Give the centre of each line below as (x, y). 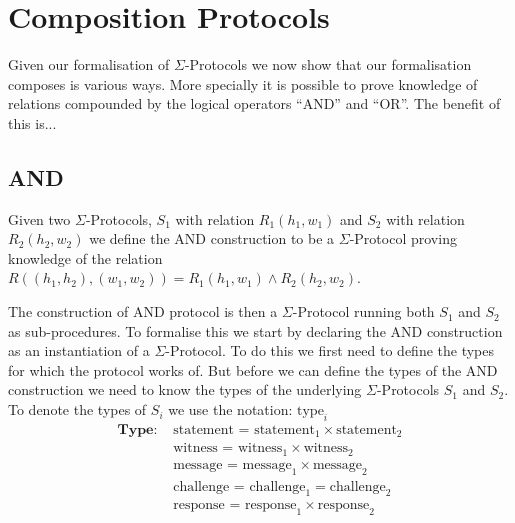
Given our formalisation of (89, 64)
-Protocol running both (363, 311)
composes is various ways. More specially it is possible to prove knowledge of (243, 83)
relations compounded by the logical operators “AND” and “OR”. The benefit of (254, 103)
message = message (232, 464)
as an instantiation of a (79, 350)
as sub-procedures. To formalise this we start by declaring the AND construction (255, 330)
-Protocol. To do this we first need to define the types (330, 350)
